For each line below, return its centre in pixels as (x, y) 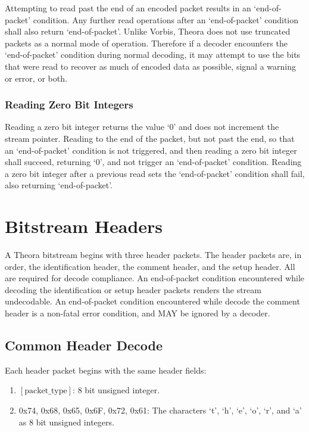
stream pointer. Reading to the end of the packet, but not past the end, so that (150, 138)
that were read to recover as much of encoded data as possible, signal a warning (150, 66)
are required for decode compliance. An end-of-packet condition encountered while (155, 278)
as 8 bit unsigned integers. (66, 422)
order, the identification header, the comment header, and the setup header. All (150, 266)
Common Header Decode (84, 345)
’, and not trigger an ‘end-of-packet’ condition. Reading (201, 162)
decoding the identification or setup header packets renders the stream (133, 289)
